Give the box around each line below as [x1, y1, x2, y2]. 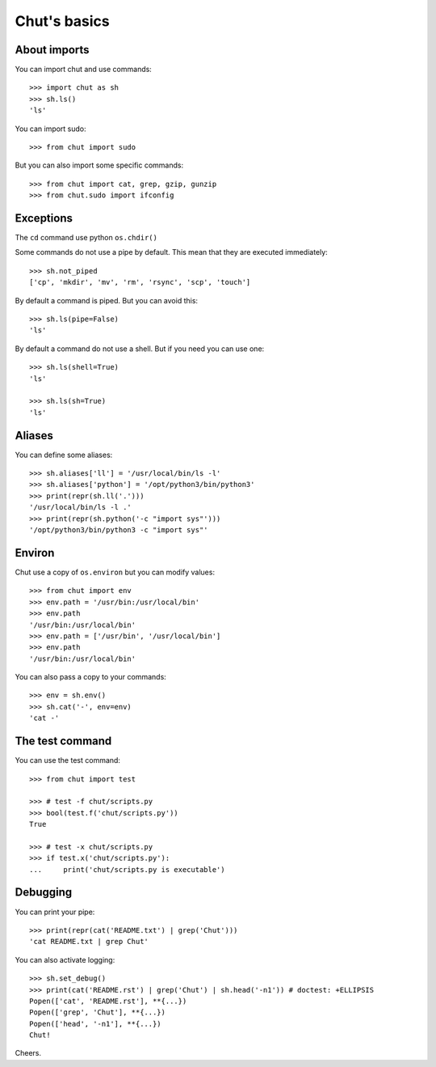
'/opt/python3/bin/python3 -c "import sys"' [29, 526, 209, 535]
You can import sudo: [15, 124, 86, 133]
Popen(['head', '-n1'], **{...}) [29, 1019, 161, 1028]
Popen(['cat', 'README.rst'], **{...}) [29, 996, 187, 1006]
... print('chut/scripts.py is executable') [29, 865, 225, 874]
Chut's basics [15, 12, 111, 30]
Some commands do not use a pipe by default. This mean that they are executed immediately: [15, 248, 329, 257]
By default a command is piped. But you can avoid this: [15, 295, 198, 305]
